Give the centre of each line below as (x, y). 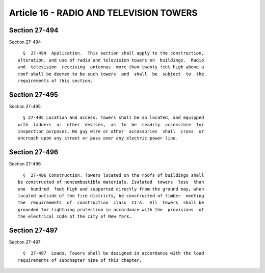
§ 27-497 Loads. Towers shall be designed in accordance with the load (113, 253)
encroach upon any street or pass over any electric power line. (98, 138)
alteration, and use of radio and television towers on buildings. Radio (111, 60)
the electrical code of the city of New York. (75, 217)
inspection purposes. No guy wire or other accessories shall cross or (111, 132)
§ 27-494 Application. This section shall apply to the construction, (113, 53)
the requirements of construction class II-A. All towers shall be (111, 203)
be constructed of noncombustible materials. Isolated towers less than (111, 182)
